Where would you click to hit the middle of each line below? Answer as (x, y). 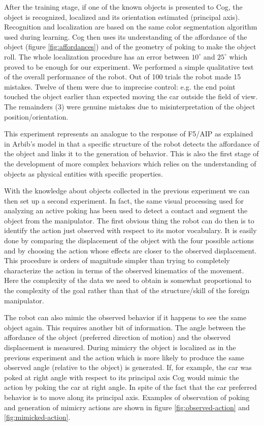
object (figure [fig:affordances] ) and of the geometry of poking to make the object (130, 47)
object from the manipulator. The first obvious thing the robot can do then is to (129, 220)
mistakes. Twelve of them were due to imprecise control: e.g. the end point (120, 86)
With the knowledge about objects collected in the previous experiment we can (127, 191)
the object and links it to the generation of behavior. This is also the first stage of (131, 153)
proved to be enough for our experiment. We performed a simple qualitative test (129, 66)
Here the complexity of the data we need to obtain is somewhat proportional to (128, 280)
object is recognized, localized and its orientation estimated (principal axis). (122, 17)
